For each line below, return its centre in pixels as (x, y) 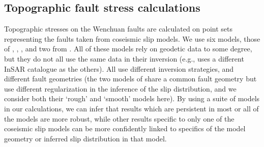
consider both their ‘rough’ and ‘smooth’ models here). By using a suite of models (132, 98)
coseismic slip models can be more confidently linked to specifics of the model (125, 128)
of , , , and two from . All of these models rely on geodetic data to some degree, (128, 49)
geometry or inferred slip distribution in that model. (85, 138)
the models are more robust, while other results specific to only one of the (119, 118)
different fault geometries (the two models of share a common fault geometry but (130, 79)
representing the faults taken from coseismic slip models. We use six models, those (132, 38)
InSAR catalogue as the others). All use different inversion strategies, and (119, 68)
